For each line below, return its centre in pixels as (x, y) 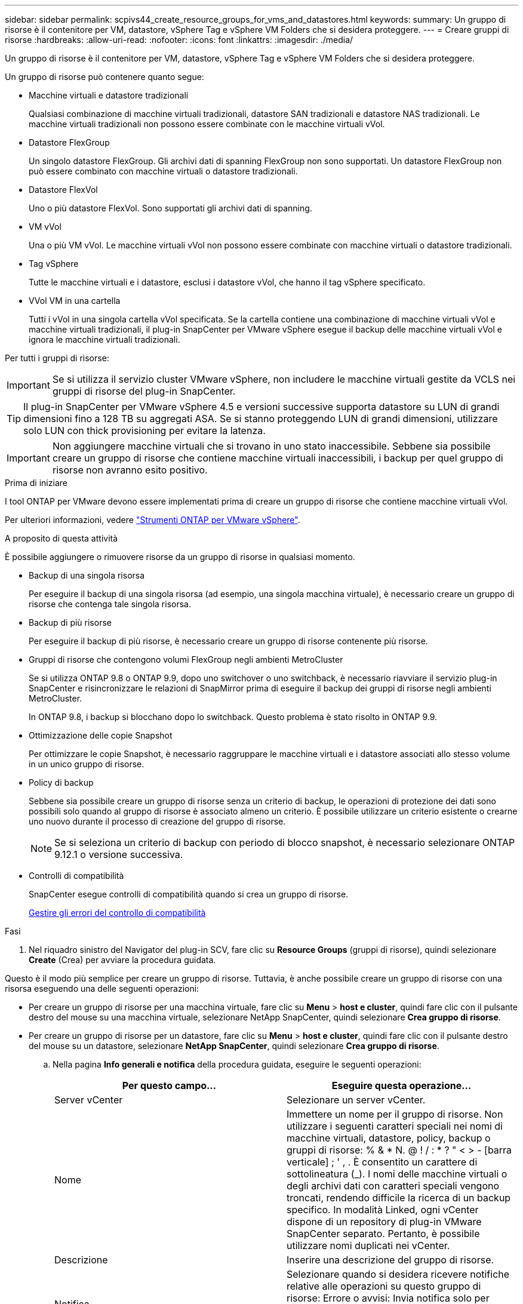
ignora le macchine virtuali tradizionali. (104, 339)
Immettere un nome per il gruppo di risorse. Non (395, 1114)
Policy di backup (61, 782)
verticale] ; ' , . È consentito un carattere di (382, 1162)
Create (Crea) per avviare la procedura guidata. (122, 960)
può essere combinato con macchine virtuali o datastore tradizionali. (163, 171)
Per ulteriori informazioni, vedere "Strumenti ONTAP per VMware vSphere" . (153, 520)
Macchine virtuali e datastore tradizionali (109, 95)
